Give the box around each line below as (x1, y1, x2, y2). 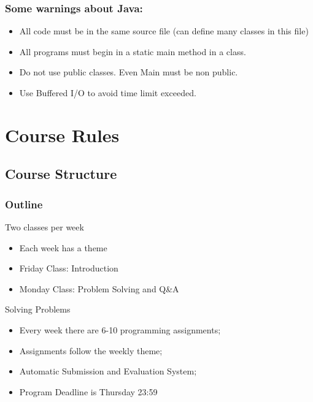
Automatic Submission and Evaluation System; (19, 365, 197, 377)
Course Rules (5, 122, 120, 147)
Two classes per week (5, 220, 84, 233)
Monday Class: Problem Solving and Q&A (19, 282, 179, 295)
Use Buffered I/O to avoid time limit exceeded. (19, 86, 196, 99)
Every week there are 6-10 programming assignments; (19, 323, 221, 336)
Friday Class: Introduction (19, 262, 118, 275)
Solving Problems (5, 303, 71, 316)
